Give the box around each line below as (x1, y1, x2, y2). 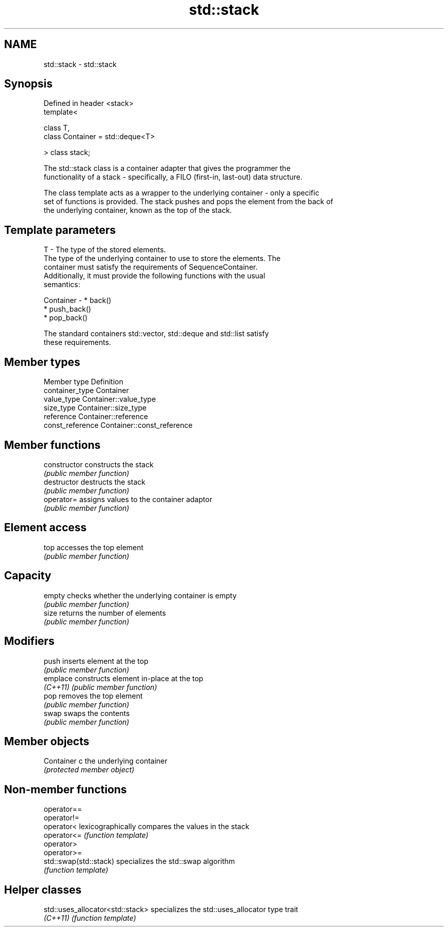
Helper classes (4, 883, 82, 896)
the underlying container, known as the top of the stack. (43, 206, 232, 215)
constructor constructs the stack (43, 460, 154, 469)
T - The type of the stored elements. (43, 245, 166, 254)
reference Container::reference (43, 412, 148, 421)
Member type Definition (43, 377, 123, 386)
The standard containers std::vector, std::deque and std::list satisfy (43, 329, 269, 338)
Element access (4, 521, 87, 534)
